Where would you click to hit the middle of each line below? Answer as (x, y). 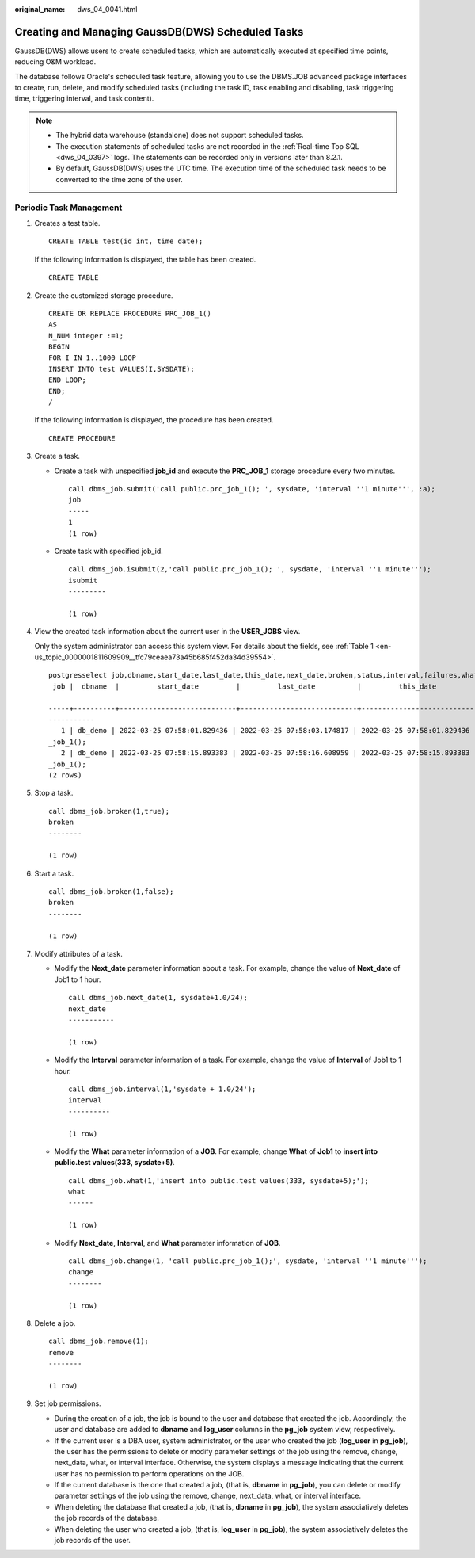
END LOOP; (67, 380)
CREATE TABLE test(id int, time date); (126, 241)
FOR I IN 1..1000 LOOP (93, 358)
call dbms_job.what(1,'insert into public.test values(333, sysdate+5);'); (218, 1180)
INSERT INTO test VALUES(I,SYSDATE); (122, 369)
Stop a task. (54, 793)
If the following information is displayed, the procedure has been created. (154, 420)
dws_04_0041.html (107, 9)
